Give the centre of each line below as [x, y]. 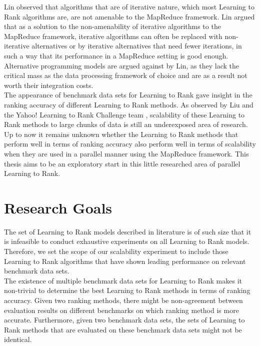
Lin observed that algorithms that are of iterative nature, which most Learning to [129, 6]
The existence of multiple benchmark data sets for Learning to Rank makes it [123, 280]
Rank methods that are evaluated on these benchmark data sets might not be [123, 329]
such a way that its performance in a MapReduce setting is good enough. [116, 55]
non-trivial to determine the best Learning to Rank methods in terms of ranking [127, 290]
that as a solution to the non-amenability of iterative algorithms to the [112, 26]
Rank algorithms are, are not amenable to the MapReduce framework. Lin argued [129, 16]
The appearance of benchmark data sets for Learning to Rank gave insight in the [128, 95]
